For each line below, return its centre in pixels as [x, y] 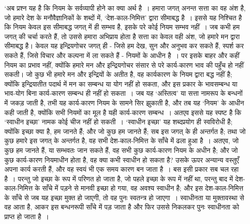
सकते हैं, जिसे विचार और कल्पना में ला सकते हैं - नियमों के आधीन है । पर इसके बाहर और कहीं [122, 55]
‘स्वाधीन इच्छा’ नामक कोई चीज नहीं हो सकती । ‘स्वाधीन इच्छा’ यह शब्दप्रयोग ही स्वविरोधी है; [118, 122]
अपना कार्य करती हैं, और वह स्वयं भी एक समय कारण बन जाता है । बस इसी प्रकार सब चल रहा [122, 169]
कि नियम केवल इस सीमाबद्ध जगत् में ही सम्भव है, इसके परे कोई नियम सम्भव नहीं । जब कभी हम [122, 27]
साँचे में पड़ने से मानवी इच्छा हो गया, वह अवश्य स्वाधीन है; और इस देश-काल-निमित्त [143, 188]
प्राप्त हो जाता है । [27, 217]
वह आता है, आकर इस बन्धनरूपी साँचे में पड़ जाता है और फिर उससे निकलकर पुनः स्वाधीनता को [122, 207]
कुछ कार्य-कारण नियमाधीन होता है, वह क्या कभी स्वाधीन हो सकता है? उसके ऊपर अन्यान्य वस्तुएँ [122, 159]
